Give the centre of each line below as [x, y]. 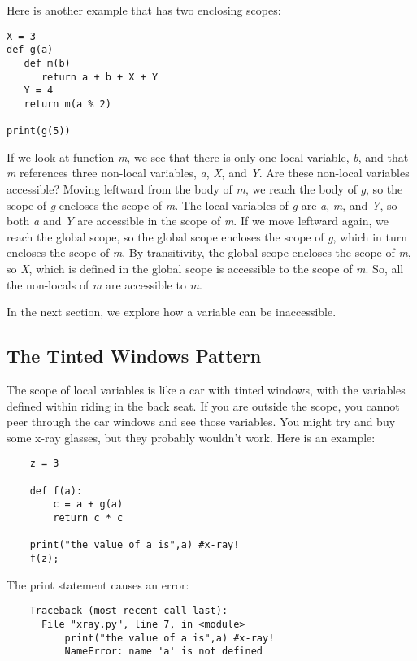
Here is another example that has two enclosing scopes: [144, 10]
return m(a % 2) [67, 104]
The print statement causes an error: [98, 584]
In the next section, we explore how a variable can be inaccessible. [172, 312]
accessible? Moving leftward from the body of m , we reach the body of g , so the [205, 189]
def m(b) [47, 63]
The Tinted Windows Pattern [134, 356]
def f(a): [56, 491]
